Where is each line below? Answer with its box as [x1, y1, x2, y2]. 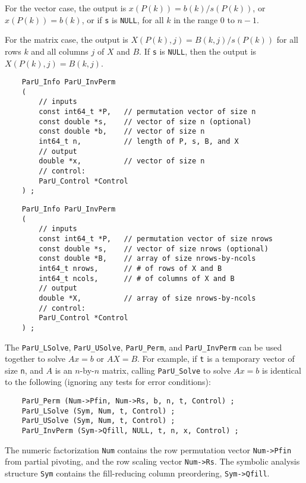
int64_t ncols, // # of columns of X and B [39, 274, 235, 283]
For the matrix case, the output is [5, 33, 128, 46]
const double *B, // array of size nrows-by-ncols [39, 254, 256, 263]
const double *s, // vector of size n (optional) [39, 117, 252, 126]
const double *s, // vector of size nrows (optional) [39, 244, 269, 253]
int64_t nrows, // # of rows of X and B [39, 264, 222, 273]
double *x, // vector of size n [39, 157, 205, 166]
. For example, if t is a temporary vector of [137, 352, 295, 365]
